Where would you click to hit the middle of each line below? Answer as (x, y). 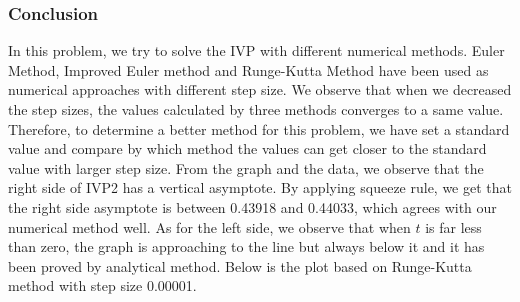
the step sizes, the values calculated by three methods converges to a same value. (256, 109)
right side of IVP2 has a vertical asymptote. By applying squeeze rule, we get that (260, 187)
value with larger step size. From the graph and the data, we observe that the (246, 167)
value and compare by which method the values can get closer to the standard (247, 148)
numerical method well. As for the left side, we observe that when (209, 226)
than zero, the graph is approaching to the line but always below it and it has (246, 246)
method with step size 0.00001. (102, 285)
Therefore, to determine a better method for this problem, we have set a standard (259, 128)
